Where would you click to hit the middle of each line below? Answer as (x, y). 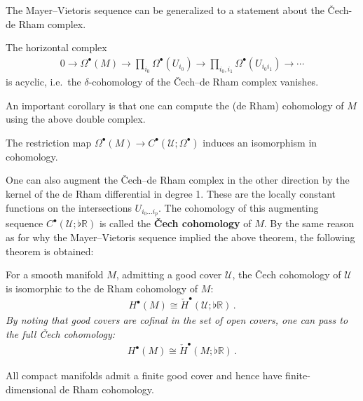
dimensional (31, 389)
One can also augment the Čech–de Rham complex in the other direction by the (178, 180)
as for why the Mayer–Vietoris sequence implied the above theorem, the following (180, 237)
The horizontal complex (56, 47)
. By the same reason (309, 223)
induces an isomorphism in (260, 142)
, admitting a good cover (169, 274)
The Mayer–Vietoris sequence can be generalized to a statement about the (165, 10)
